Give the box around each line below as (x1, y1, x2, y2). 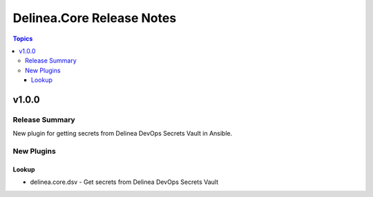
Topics (12, 34, 33, 43)
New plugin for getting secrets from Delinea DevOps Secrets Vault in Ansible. (12, 129, 233, 138)
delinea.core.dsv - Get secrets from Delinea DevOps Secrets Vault (30, 178, 219, 186)
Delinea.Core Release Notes (12, 10, 177, 25)
